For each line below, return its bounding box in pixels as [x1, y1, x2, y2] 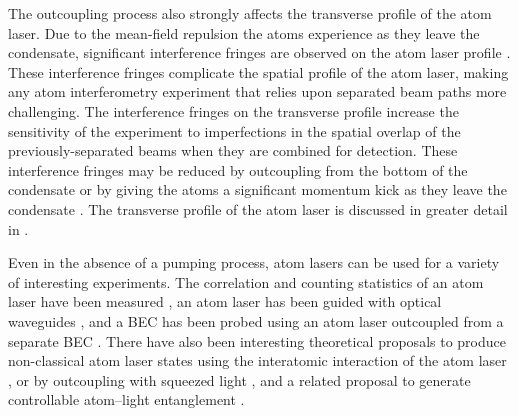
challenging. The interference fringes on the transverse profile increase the [8, 100, 459, 121]
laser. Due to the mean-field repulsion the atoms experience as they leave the [8, 22, 480, 43]
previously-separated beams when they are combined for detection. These [8, 140, 458, 161]
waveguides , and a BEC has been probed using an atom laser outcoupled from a [8, 310, 504, 331]
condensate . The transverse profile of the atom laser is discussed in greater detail [8, 198, 508, 219]
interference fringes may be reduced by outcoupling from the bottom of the [8, 159, 468, 180]
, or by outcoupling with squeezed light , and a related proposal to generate [8, 369, 471, 390]
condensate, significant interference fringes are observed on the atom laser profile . [8, 42, 511, 63]
